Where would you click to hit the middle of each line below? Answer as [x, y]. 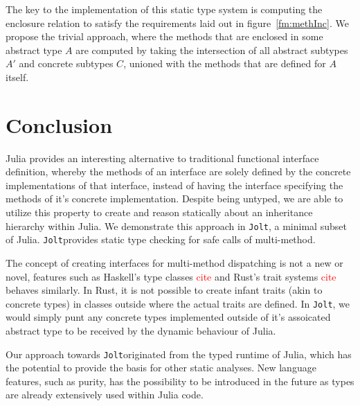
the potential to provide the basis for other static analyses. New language [161, 368]
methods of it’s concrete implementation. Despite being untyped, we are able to [174, 198]
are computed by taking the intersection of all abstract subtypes [212, 50]
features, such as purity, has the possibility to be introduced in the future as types [180, 381]
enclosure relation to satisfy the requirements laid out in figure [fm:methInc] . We [177, 23]
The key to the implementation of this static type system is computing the [164, 9]
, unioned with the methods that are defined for [225, 63]
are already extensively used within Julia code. [105, 395]
